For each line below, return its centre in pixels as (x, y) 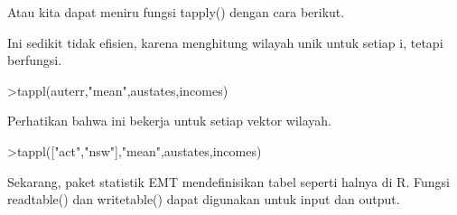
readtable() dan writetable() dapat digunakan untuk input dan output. (204, 199)
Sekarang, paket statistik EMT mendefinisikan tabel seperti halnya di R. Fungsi (228, 181)
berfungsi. (35, 60)
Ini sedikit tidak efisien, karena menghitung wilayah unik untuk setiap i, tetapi (225, 42)
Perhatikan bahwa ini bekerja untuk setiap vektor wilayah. (169, 121)
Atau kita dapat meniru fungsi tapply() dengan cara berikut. (176, 12)
